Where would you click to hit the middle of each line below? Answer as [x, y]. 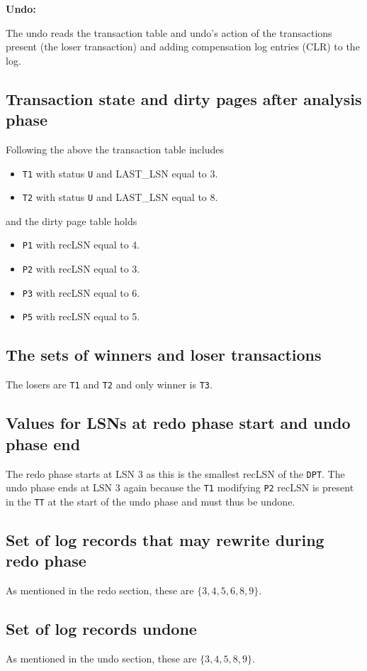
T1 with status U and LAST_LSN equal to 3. [120, 173]
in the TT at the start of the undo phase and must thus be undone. [151, 501]
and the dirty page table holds [72, 220]
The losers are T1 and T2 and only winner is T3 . [109, 384]
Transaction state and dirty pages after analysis [184, 98]
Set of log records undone [101, 629]
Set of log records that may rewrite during [165, 539]
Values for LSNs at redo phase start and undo [178, 423]
